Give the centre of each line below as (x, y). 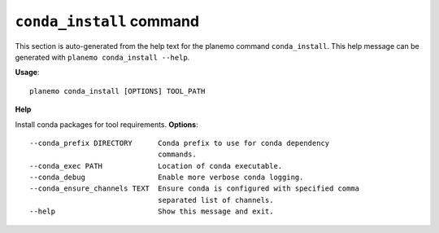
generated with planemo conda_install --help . (102, 57)
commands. (177, 154)
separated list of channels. (215, 200)
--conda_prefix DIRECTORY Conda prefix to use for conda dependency (180, 143)
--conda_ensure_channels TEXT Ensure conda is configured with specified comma (195, 189)
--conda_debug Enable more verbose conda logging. (167, 178)
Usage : (27, 73)
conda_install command (107, 21)
